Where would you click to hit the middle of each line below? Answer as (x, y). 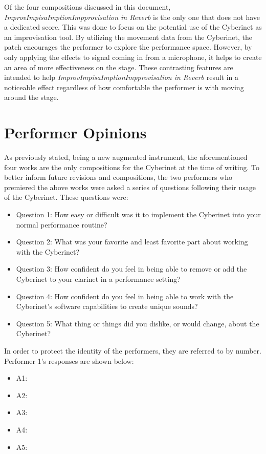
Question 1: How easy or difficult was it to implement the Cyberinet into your (138, 214)
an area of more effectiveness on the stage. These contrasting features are (119, 67)
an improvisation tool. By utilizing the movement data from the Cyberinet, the (128, 37)
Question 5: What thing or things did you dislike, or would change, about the (138, 323)
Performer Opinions (75, 132)
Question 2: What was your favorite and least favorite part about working (132, 242)
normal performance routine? (62, 224)
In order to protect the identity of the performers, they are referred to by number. (133, 350)
